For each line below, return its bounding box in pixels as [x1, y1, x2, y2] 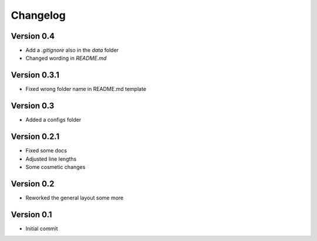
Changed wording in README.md [25, 55, 107, 62]
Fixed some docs [25, 147, 68, 154]
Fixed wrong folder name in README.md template [25, 86, 147, 93]
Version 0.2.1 [11, 132, 60, 142]
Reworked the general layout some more [25, 194, 124, 201]
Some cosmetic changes [25, 163, 86, 170]
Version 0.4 [11, 31, 55, 41]
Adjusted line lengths [25, 155, 77, 162]
